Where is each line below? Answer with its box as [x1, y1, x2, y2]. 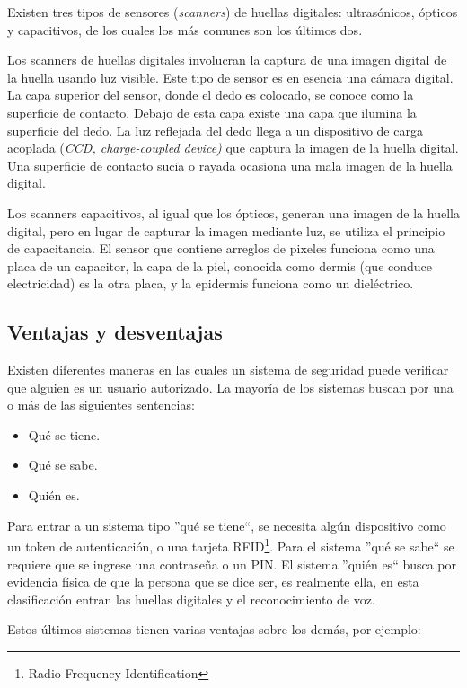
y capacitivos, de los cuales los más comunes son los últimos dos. [7, 20, 363, 39]
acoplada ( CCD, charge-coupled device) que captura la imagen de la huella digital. [7, 138, 459, 157]
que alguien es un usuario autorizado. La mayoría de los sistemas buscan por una [7, 377, 454, 396]
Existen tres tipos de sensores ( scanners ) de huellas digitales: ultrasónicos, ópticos [7, 3, 458, 21]
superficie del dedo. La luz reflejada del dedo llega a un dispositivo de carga [7, 120, 423, 139]
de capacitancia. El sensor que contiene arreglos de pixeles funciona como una [7, 239, 435, 258]
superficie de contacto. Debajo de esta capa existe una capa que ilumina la [7, 102, 417, 121]
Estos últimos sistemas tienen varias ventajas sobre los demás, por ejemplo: [7, 620, 421, 639]
